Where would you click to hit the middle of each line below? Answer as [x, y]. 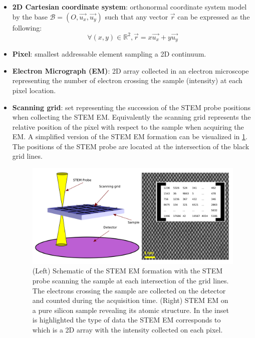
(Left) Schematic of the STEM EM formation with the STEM [127, 271]
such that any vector [137, 16]
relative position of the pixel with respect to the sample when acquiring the [128, 126]
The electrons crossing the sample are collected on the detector [129, 290]
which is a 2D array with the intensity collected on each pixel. [127, 329]
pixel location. [34, 90]
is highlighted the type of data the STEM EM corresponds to [126, 320]
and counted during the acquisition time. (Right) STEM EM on [130, 300]
